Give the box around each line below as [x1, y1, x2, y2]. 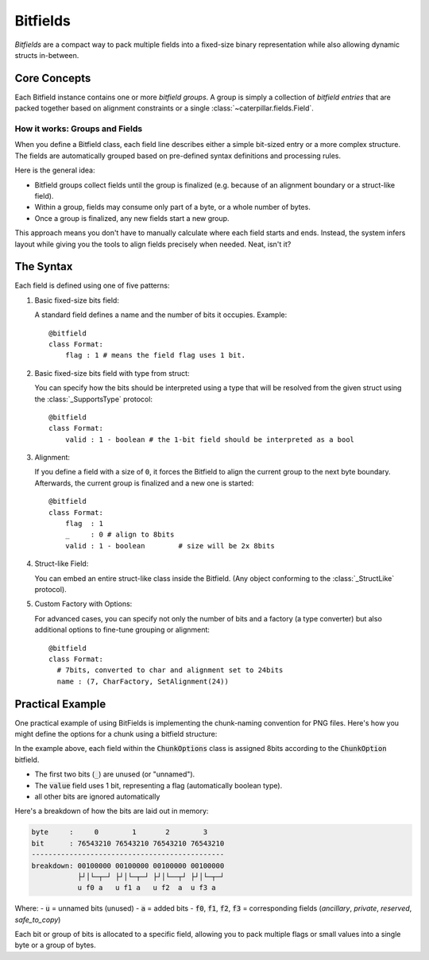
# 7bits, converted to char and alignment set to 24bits [56, 666, 284, 675]
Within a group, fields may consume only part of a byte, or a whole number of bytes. [34, 203, 311, 212]
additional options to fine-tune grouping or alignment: [34, 625, 211, 635]
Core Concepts [14, 72, 91, 85]
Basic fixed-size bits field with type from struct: [34, 368, 190, 377]
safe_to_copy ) [14, 915, 61, 924]
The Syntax [14, 260, 73, 273]
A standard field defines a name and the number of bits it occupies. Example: [34, 310, 288, 319]
